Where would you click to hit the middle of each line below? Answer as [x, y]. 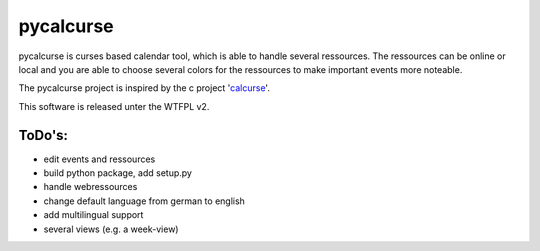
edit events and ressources [99, 159]
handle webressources [90, 187]
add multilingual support [93, 215]
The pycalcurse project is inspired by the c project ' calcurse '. [144, 88]
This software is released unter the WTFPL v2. [114, 106]
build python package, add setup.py [117, 173]
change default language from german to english [144, 201]
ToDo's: [43, 135]
